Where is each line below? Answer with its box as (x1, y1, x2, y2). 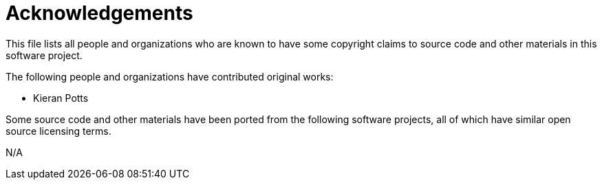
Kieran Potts (33, 91, 89, 104)
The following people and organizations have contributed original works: (6, 70, 334, 83)
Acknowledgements (6, 1, 193, 25)
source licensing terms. (6, 124, 111, 137)
